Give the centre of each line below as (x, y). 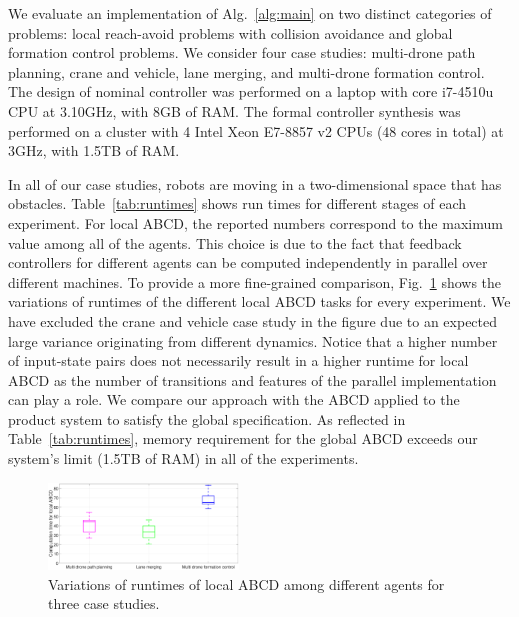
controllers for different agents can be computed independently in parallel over (248, 262)
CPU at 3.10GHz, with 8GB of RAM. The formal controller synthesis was (234, 110)
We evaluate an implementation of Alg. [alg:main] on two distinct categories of (250, 13)
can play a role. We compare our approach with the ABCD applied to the (234, 399)
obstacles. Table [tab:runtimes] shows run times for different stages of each (237, 203)
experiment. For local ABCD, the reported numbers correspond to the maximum (255, 222)
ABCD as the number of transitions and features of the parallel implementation (252, 379)
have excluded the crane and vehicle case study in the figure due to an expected (253, 320)
